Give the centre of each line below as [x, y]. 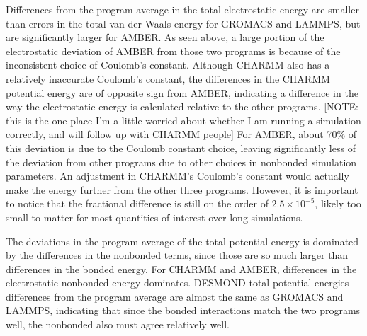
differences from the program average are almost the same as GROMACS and [175, 296]
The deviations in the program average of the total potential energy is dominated [182, 241]
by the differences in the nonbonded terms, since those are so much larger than [177, 255]
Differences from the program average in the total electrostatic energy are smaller [182, 9]
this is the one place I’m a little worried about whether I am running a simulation [183, 120]
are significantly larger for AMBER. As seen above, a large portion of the [165, 37]
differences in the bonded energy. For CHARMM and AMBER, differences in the [181, 268]
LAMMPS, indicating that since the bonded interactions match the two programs [183, 310]
